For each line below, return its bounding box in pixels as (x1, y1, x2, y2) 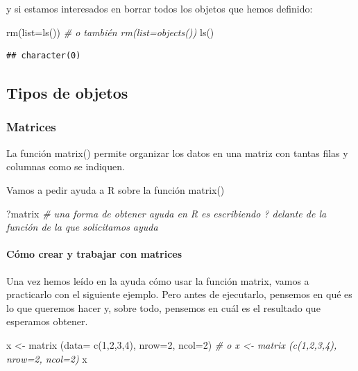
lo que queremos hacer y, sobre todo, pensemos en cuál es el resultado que (6, 300, 321, 315)
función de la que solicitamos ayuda (6, 220, 158, 234)
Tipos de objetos (6, 82, 128, 104)
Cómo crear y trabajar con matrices (6, 247, 182, 261)
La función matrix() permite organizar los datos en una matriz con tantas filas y (6, 145, 348, 160)
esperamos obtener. (6, 314, 88, 329)
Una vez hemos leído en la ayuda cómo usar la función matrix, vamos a (6, 273, 309, 288)
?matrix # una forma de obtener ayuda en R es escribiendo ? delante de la (6, 206, 327, 220)
